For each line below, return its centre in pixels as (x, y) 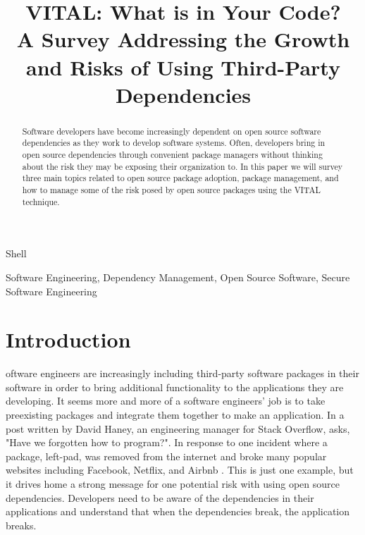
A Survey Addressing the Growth (183, 39)
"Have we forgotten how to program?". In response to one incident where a (167, 442)
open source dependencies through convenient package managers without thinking (172, 155)
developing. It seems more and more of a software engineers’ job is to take (166, 401)
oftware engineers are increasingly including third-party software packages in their (182, 373)
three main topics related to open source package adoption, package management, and (180, 178)
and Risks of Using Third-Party (183, 67)
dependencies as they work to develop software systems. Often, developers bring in (174, 143)
